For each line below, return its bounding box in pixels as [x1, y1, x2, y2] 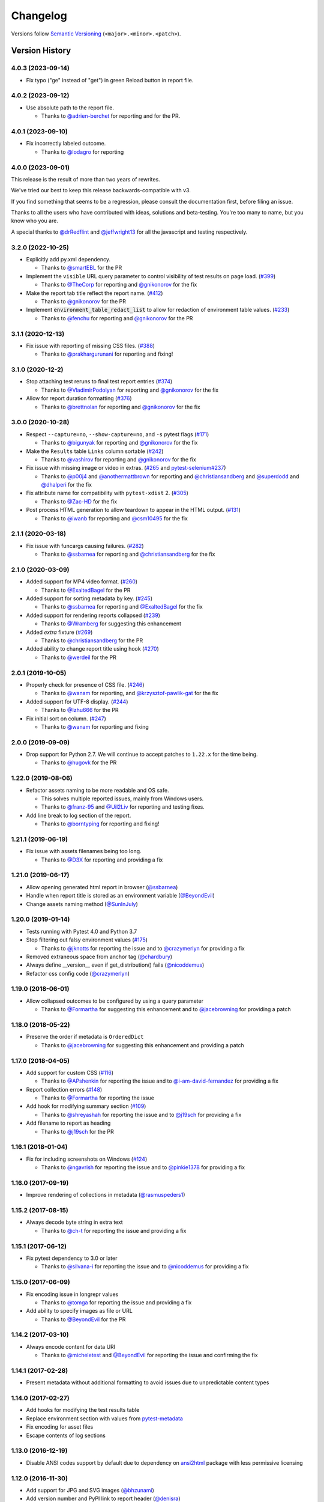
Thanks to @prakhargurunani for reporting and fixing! [41, 350, 173, 357]
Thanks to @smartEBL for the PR [41, 264, 122, 272]
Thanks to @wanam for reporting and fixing [41, 723, 149, 730]
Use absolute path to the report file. [26, 104, 114, 111]
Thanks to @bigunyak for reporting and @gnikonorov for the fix [41, 439, 198, 446]
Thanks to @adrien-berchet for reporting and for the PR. [41, 112, 181, 120]
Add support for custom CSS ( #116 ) [26, 1069, 114, 1076]
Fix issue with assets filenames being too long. [26, 848, 142, 855]
